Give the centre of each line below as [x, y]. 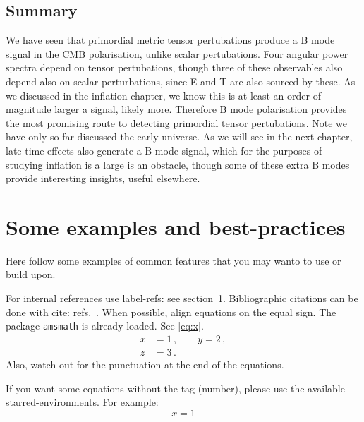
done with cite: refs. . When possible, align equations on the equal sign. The [171, 312]
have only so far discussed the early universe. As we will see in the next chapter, [179, 137]
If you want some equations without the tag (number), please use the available [175, 388]
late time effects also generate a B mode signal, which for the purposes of [164, 150]
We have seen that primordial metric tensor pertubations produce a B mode [170, 40]
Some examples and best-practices [176, 226]
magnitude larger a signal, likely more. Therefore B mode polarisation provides [176, 109]
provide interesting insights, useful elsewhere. [103, 178]
